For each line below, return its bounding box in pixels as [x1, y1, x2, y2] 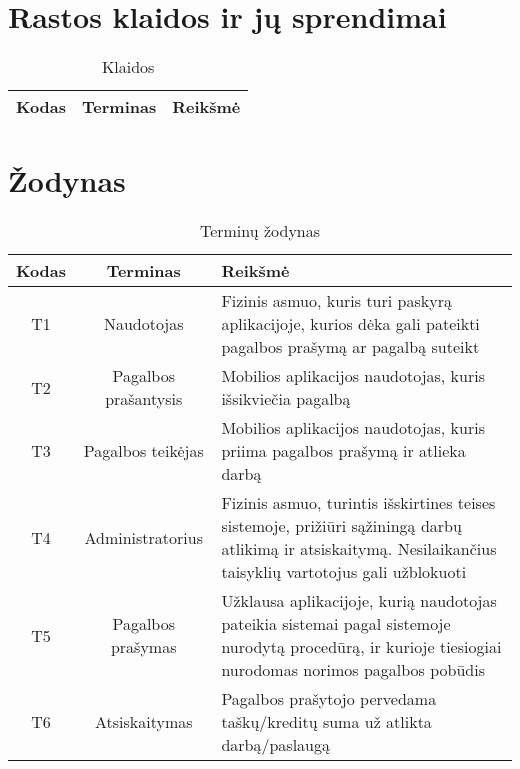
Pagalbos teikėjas [83, 439, 204, 463]
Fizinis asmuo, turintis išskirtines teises [221, 491, 496, 515]
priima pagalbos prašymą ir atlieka [221, 439, 466, 463]
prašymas [110, 635, 177, 659]
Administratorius [84, 525, 203, 549]
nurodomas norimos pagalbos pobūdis [221, 658, 486, 682]
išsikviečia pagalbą [221, 387, 351, 411]
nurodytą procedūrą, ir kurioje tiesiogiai [221, 635, 502, 659]
